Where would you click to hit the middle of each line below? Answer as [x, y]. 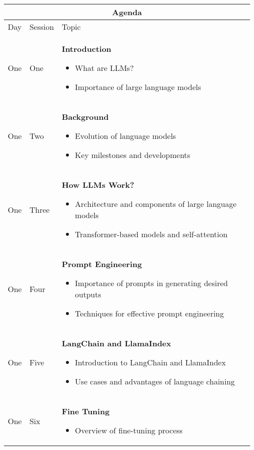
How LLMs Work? [98, 185]
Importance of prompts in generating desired [151, 283]
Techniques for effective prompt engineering [149, 313]
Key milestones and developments [133, 155]
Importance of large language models [138, 87]
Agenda [127, 12]
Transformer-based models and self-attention [151, 234]
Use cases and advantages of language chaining [155, 381]
